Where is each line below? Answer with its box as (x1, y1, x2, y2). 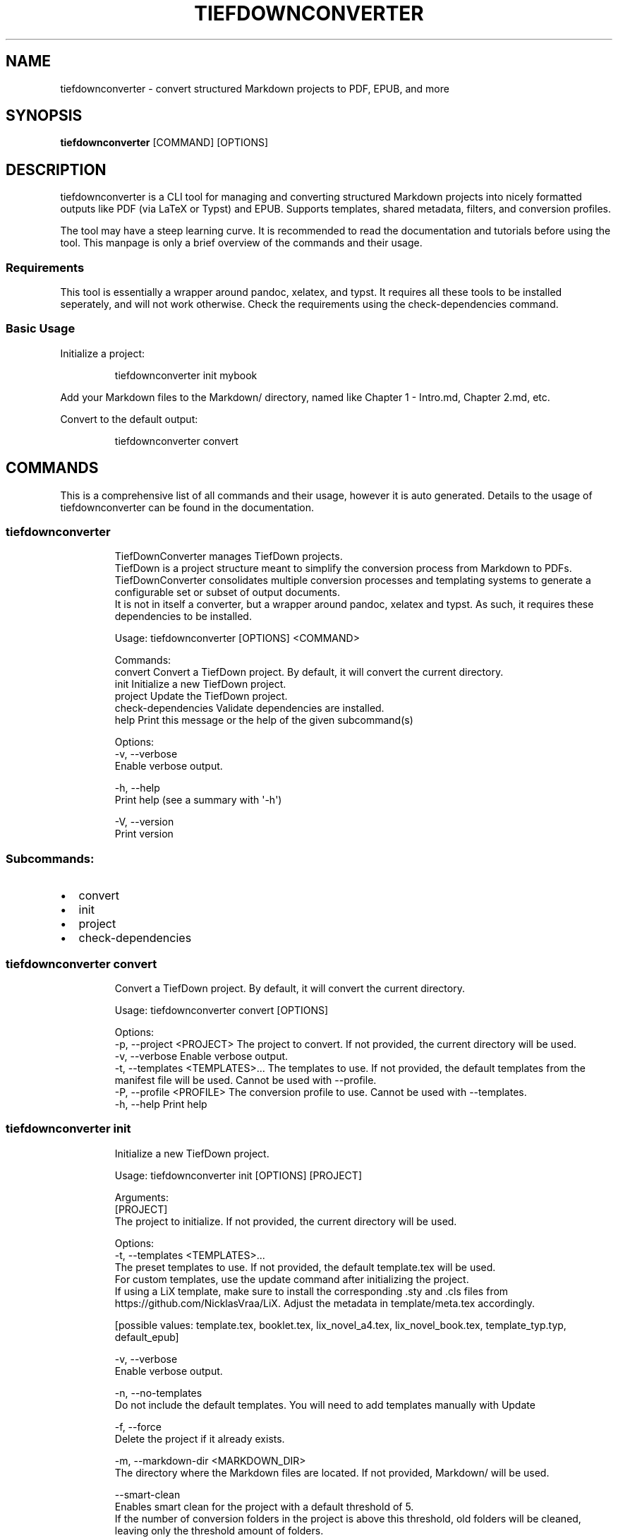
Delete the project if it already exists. (114, 1432, 285, 1445)
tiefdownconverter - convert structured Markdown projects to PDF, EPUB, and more (60, 82, 449, 95)
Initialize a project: (60, 347, 145, 359)
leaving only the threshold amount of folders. (114, 1524, 324, 1537)
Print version (114, 828, 174, 840)
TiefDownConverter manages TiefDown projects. (114, 550, 343, 563)
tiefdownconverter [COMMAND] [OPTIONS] (60, 136, 269, 149)
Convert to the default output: (60, 412, 198, 425)
